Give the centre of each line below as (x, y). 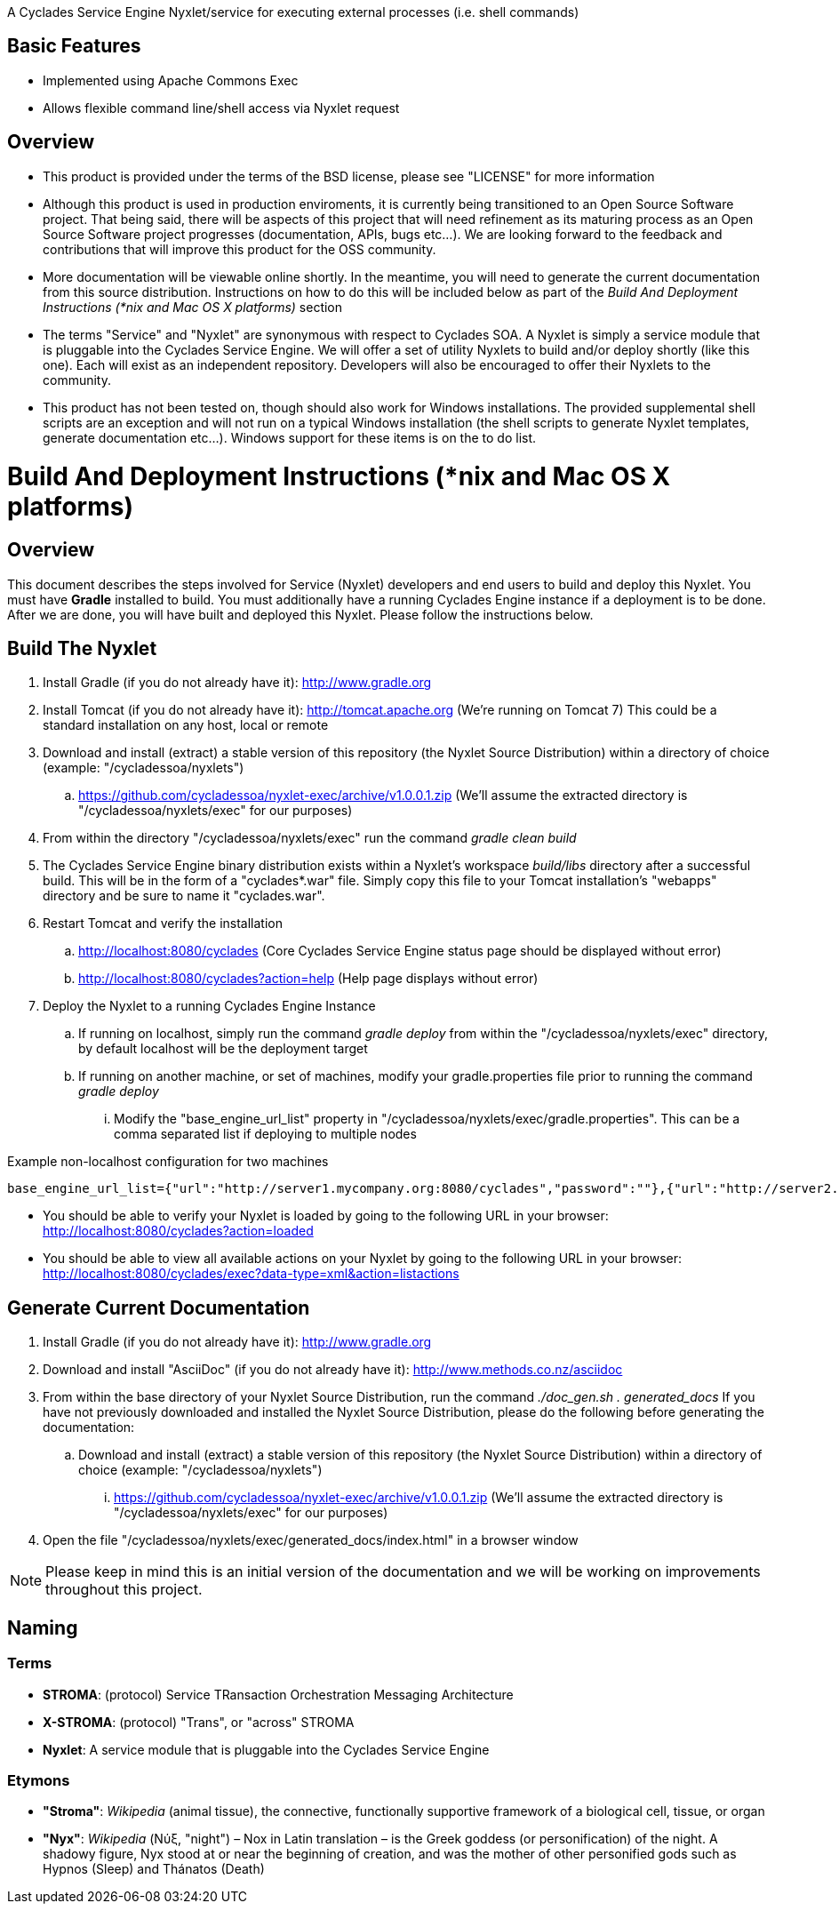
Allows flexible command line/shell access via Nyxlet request (221, 108)
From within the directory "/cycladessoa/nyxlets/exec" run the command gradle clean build (310, 838)
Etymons (39, 1780)
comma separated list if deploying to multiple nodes (265, 1134)
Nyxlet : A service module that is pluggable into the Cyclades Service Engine (266, 1749)
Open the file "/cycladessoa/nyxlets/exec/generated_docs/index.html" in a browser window (311, 1540)
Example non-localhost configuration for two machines (168, 1162)
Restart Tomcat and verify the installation (163, 924)
